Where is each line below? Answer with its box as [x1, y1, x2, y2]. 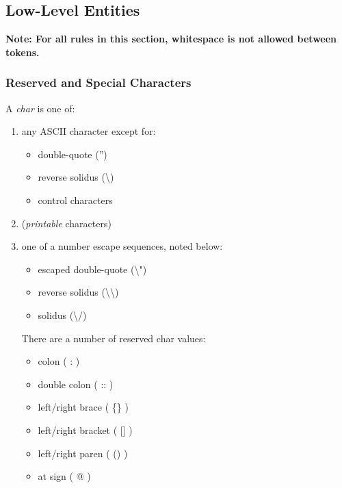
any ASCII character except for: [21, 124, 156, 138]
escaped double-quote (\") [38, 261, 147, 276]
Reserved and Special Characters [5, 74, 192, 91]
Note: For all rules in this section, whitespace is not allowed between [5, 31, 337, 46]
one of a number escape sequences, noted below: [21, 239, 223, 253]
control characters [38, 192, 113, 207]
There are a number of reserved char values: [21, 331, 206, 345]
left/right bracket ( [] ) [38, 422, 133, 437]
